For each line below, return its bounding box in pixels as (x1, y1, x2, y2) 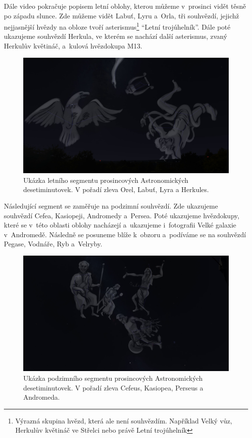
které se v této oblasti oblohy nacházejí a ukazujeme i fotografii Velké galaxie (4, 220, 236, 230)
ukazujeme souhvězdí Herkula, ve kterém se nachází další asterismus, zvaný (4, 31, 227, 41)
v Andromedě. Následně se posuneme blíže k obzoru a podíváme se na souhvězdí (4, 229, 246, 239)
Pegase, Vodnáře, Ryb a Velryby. (4, 239, 102, 249)
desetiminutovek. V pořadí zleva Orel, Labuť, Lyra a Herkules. (23, 184, 209, 195)
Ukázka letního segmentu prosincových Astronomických (23, 175, 189, 185)
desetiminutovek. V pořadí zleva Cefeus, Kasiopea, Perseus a (23, 382, 204, 392)
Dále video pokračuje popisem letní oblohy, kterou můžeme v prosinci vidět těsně (4, 1, 246, 11)
